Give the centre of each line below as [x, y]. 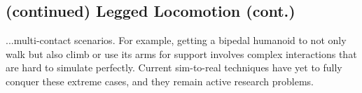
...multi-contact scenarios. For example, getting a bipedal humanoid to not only [176, 40]
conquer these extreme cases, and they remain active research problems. [160, 81]
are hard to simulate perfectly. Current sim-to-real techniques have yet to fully [174, 67]
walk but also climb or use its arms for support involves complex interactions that [181, 53]
